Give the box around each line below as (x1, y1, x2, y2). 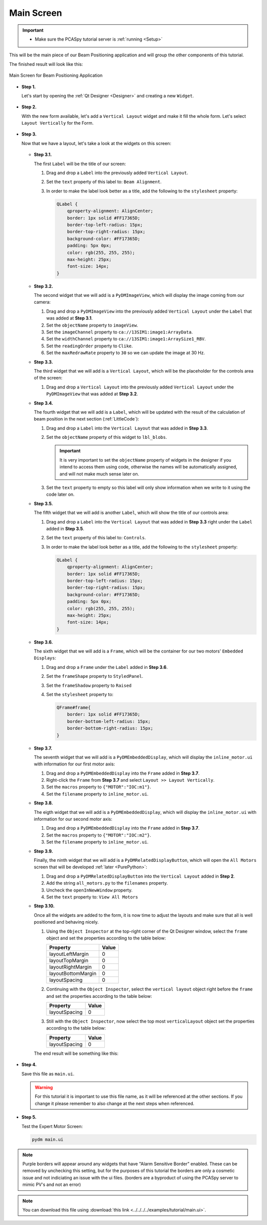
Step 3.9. (34, 848, 53, 854)
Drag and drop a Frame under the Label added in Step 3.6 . (46, 664, 168, 670)
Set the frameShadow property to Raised (46, 682, 132, 688)
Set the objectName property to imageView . (46, 322, 138, 328)
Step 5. (21, 1114, 37, 1120)
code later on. (46, 491, 75, 497)
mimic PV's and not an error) (22, 1181, 81, 1187)
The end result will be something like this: (34, 1050, 119, 1056)
